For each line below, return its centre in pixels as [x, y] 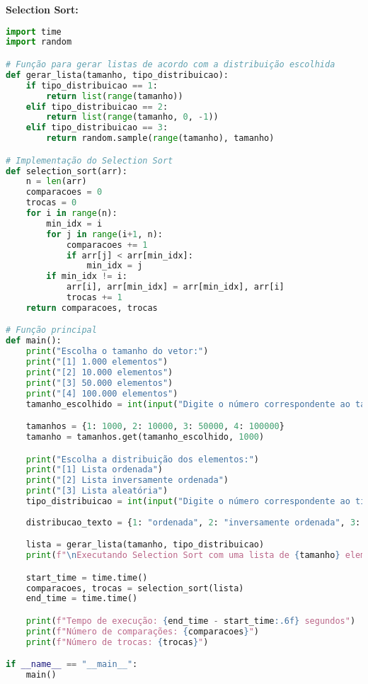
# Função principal [51, 330]
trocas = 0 [51, 203]
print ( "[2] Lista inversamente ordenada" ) [127, 480]
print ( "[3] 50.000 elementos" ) [99, 383]
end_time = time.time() [82, 599]
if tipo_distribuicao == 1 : [92, 85]
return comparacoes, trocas [92, 308]
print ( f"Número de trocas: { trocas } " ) [117, 642]
